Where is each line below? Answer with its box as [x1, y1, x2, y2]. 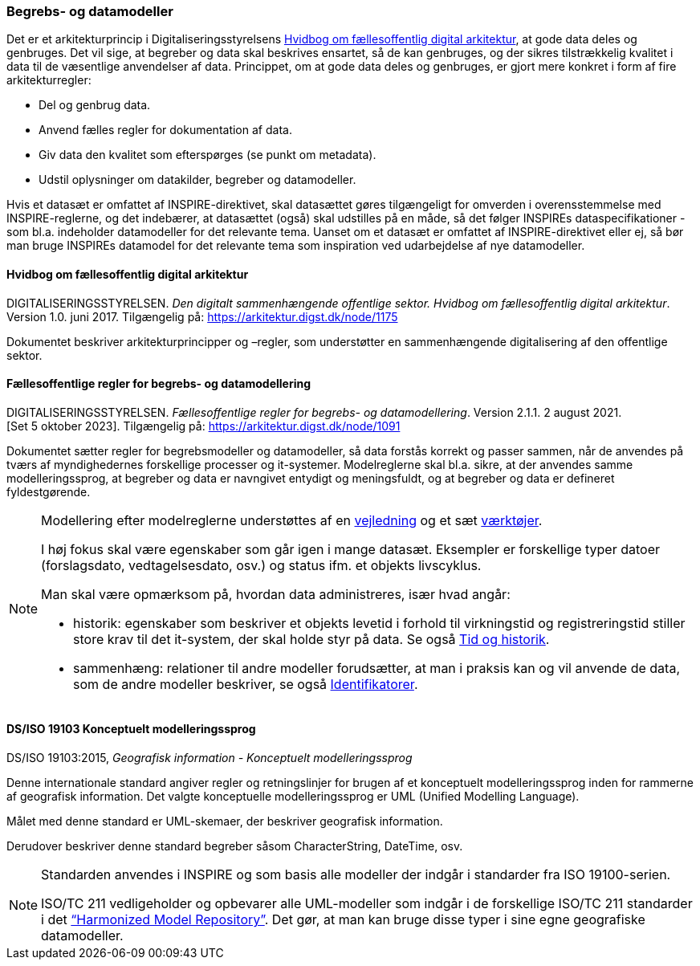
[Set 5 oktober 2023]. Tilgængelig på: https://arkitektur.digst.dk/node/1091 [6, 418, 401, 433]
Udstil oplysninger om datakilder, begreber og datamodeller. [39, 173, 356, 187]
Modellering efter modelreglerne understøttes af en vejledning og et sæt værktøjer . [41, 512, 543, 528]
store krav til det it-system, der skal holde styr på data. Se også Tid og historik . [73, 630, 550, 647]
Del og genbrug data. [39, 98, 151, 112]
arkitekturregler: [6, 73, 92, 88]
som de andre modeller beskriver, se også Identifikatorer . [73, 675, 418, 692]
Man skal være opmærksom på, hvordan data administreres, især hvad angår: [41, 585, 511, 602]
